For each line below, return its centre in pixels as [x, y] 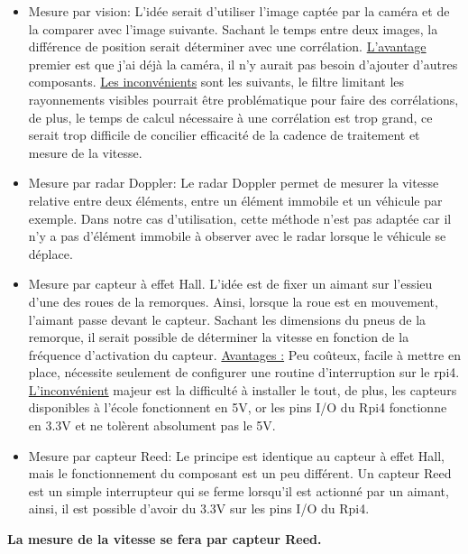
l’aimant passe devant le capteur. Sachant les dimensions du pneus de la [227, 319]
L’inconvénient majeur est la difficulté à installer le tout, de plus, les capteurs [243, 389]
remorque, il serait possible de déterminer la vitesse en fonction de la [219, 337]
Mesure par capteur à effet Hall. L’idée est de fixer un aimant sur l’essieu [230, 284]
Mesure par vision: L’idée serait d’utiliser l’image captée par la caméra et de [239, 11]
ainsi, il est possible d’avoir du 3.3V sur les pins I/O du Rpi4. [199, 508]
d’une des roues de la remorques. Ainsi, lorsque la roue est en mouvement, [233, 301]
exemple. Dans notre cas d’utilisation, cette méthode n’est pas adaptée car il [240, 218]
